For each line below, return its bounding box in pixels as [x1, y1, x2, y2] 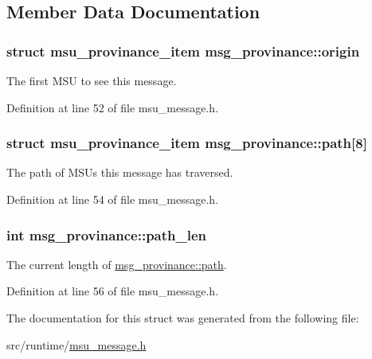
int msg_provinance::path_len [6, 224, 207, 244]
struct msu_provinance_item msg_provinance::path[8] [6, 133, 367, 153]
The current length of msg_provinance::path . [6, 256, 227, 272]
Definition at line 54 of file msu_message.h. [6, 191, 219, 207]
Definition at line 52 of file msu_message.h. [6, 99, 219, 115]
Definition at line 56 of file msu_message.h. [6, 283, 219, 299]
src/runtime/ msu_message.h [6, 336, 147, 353]
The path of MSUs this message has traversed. [6, 164, 233, 181]
